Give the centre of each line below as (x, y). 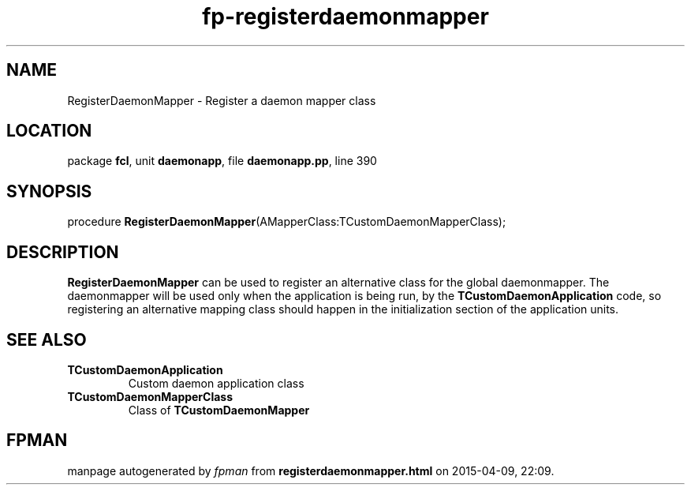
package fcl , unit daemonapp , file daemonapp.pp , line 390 (222, 161)
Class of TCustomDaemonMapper (219, 410)
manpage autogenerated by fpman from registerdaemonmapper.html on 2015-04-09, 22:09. (311, 470)
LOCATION (49, 131)
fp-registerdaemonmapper (345, 17)
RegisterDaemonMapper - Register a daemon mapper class (222, 100)
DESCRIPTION (63, 252)
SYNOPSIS (49, 191)
